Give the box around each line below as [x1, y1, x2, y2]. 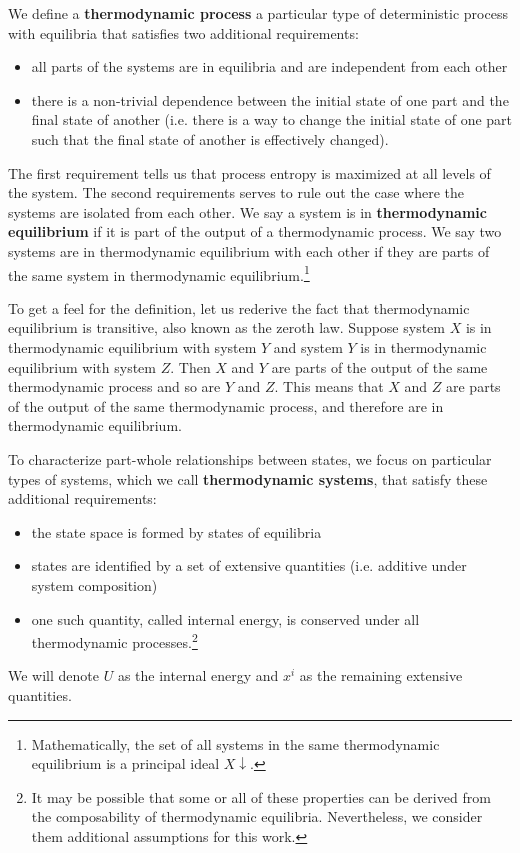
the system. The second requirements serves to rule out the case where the [8, 182, 465, 203]
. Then [170, 356, 211, 377]
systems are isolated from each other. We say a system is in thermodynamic [8, 201, 487, 222]
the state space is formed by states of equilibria [31, 521, 322, 542]
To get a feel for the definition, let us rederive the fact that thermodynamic [8, 297, 470, 318]
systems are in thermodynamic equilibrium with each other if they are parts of [8, 240, 490, 261]
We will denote [8, 665, 99, 686]
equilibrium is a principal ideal [31, 753, 220, 774]
